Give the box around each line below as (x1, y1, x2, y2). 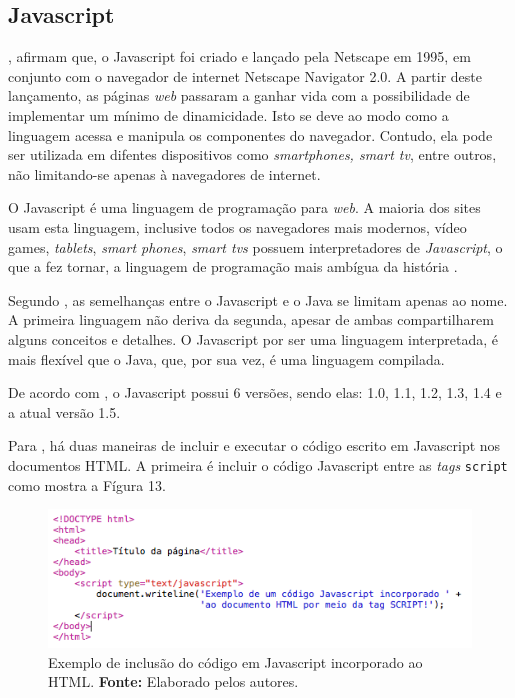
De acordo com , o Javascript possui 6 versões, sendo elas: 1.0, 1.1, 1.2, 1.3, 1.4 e (8, 382, 502, 403)
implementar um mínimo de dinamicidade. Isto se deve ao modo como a (8, 104, 449, 125)
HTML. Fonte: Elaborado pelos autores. (48, 671, 299, 692)
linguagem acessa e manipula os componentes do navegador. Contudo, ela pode (8, 124, 493, 145)
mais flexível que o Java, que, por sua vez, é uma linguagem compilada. (8, 348, 445, 369)
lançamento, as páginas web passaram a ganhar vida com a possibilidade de (8, 85, 470, 106)
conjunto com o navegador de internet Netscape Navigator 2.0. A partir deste (8, 65, 482, 86)
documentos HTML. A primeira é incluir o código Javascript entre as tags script (8, 454, 508, 475)
